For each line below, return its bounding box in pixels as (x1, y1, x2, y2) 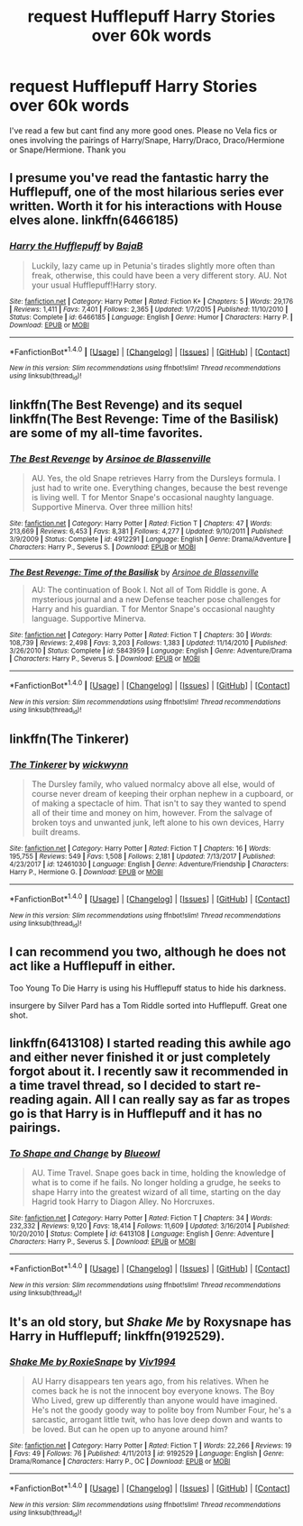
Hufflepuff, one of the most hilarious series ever (9, 185, 284, 200)
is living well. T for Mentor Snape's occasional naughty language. (31, 492, 275, 503)
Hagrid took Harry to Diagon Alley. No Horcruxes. (31, 1196, 215, 1207)
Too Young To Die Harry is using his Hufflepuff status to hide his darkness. (9, 982, 287, 993)
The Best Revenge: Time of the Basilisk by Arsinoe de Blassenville (9, 567, 259, 578)
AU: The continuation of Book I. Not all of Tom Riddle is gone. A (31, 584, 268, 596)
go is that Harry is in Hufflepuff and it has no (9, 1106, 263, 1121)
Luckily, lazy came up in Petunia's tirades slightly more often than (31, 260, 275, 271)
